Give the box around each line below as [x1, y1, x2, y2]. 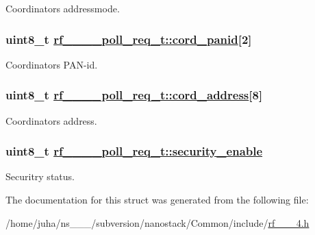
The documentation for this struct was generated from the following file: [5, 193, 309, 207]
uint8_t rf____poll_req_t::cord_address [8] [5, 86, 263, 103]
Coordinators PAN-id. [5, 57, 98, 71]
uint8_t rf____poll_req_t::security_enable [5, 143, 263, 160]
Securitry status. [5, 169, 75, 184]
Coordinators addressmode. [5, 1, 120, 15]
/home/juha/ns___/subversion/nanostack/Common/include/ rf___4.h [5, 215, 310, 230]
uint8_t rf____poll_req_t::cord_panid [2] [5, 30, 252, 47]
